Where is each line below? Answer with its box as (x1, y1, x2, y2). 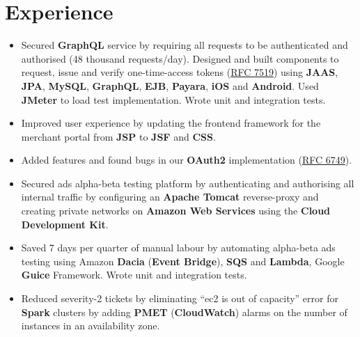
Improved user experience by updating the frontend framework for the (21, 116, 321, 130)
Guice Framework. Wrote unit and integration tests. (21, 267, 247, 282)
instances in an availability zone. (21, 318, 160, 333)
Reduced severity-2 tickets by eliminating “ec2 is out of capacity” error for (21, 291, 338, 306)
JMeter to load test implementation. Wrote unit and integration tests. (21, 92, 326, 107)
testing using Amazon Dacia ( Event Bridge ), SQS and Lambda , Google (21, 253, 345, 268)
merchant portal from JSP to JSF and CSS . (21, 129, 216, 143)
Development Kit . (21, 217, 109, 231)
